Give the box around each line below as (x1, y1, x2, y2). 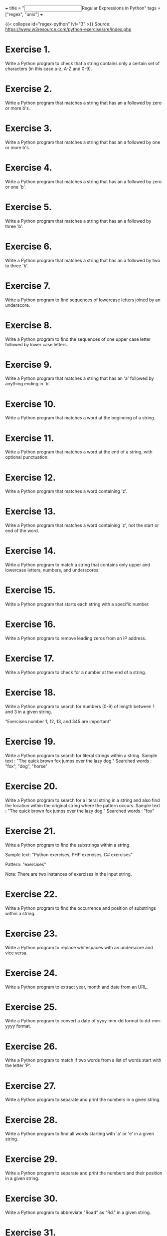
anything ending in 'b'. (5, 381, 51, 387)
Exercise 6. (5, 241, 52, 252)
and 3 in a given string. (5, 709, 52, 715)
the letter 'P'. (5, 1062, 31, 1068)
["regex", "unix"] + (5, 12, 43, 17)
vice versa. (5, 950, 28, 956)
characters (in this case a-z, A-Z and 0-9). (5, 66, 92, 72)
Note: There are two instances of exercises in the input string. (5, 871, 132, 877)
